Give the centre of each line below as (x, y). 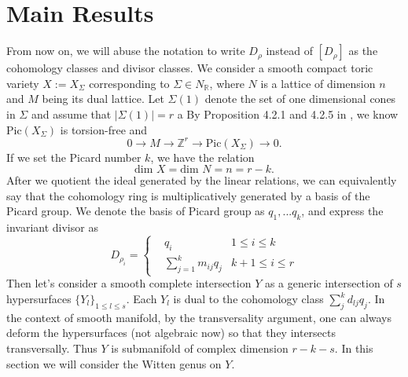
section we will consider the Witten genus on (114, 363)
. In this (354, 348)
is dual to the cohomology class (248, 299)
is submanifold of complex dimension (200, 348)
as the (363, 51)
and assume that (71, 113)
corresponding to (129, 83)
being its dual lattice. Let (103, 99)
